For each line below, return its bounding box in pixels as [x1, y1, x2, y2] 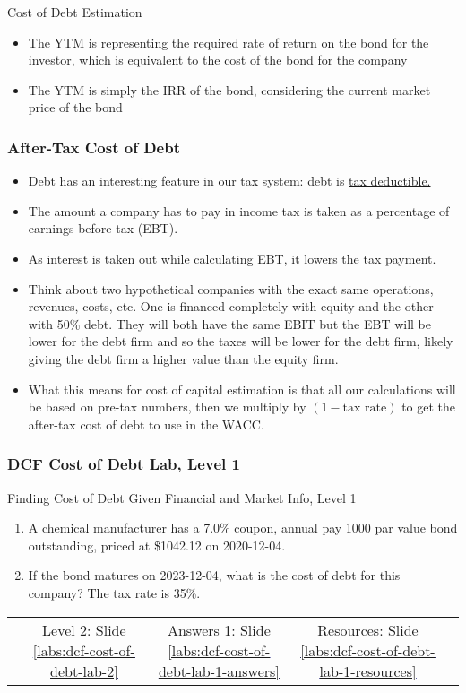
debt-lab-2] [50, 660, 118, 681]
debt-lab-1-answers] [158, 660, 280, 681]
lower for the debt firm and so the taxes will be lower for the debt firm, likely [28, 332, 453, 351]
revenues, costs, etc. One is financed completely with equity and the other [28, 297, 434, 316]
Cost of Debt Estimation [7, 3, 142, 21]
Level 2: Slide [42, 619, 126, 640]
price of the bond [28, 98, 123, 117]
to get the [401, 397, 456, 416]
